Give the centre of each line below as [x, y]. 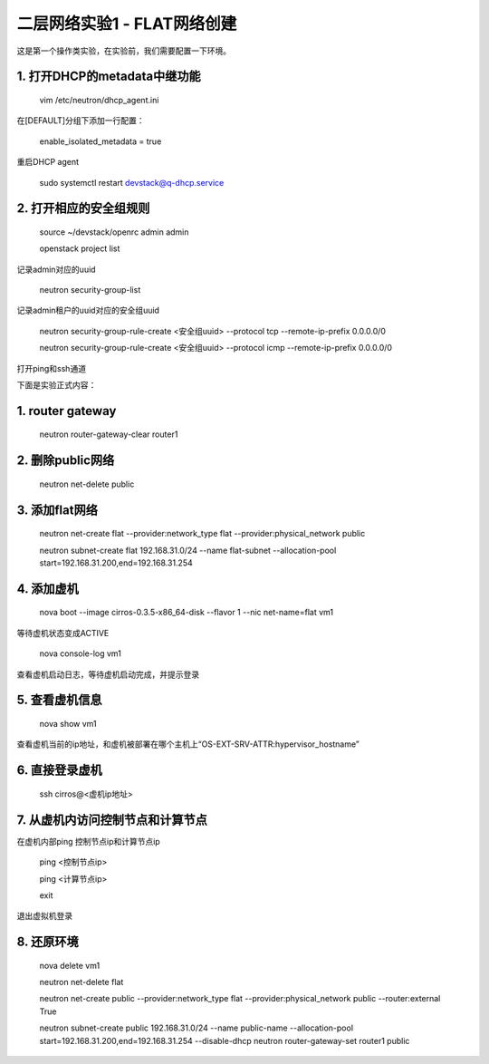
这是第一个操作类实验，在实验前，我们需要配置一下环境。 [124, 51]
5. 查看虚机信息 [59, 700]
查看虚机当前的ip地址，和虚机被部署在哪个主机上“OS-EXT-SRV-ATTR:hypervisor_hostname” [188, 744]
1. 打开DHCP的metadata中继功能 [109, 77]
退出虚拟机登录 [44, 916]
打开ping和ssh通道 [51, 368]
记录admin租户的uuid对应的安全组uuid [88, 310]
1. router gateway [67, 411]
